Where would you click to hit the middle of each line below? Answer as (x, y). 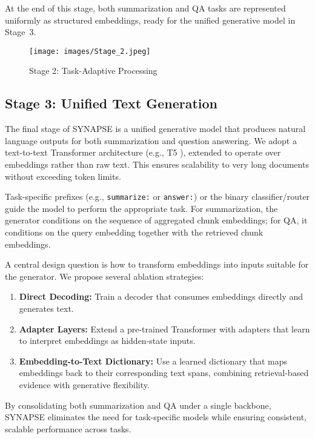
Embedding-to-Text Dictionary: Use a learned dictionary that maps (153, 361)
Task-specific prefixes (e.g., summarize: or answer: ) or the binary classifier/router (157, 196)
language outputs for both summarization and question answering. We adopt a (151, 140)
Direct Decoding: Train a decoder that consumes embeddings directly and (161, 296)
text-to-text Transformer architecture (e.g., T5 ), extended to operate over (143, 152)
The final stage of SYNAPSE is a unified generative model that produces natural (155, 129)
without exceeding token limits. (63, 176)
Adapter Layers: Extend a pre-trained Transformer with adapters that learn (164, 328)
